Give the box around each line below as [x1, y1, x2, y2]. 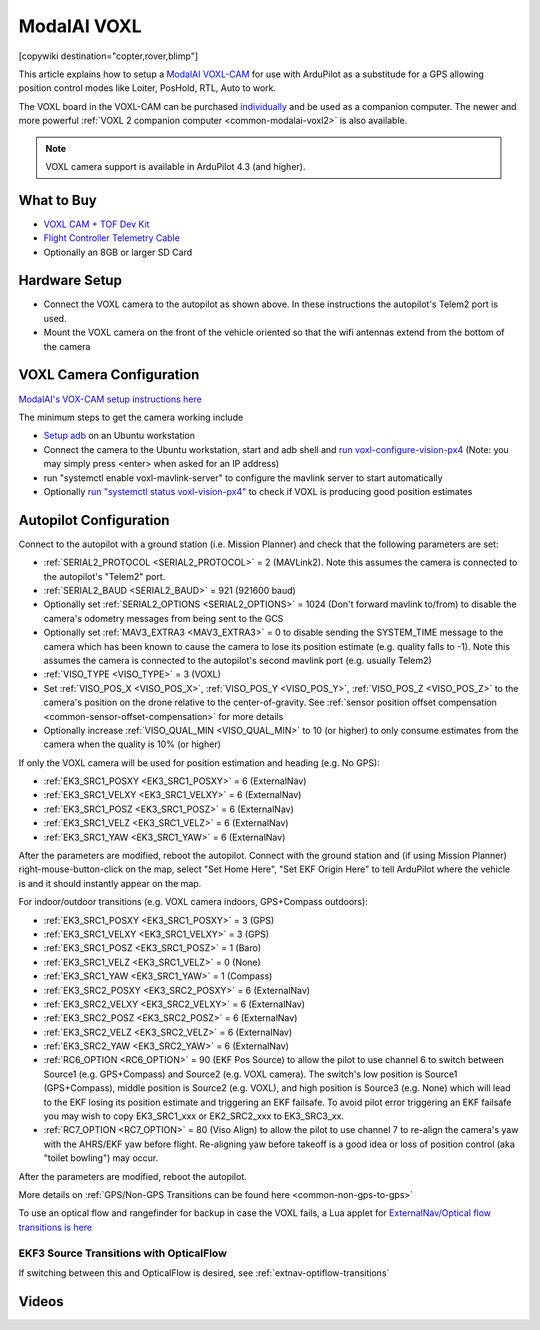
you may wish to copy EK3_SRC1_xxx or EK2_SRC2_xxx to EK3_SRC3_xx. [43, 1110, 345, 1122]
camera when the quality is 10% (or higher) [43, 738, 222, 750]
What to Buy [18, 191, 97, 209]
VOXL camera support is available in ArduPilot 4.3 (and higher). [45, 160, 306, 172]
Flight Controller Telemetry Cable [43, 232, 180, 244]
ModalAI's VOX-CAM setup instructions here [18, 393, 202, 405]
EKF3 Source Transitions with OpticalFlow [18, 1246, 227, 1260]
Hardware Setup [18, 272, 122, 289]
